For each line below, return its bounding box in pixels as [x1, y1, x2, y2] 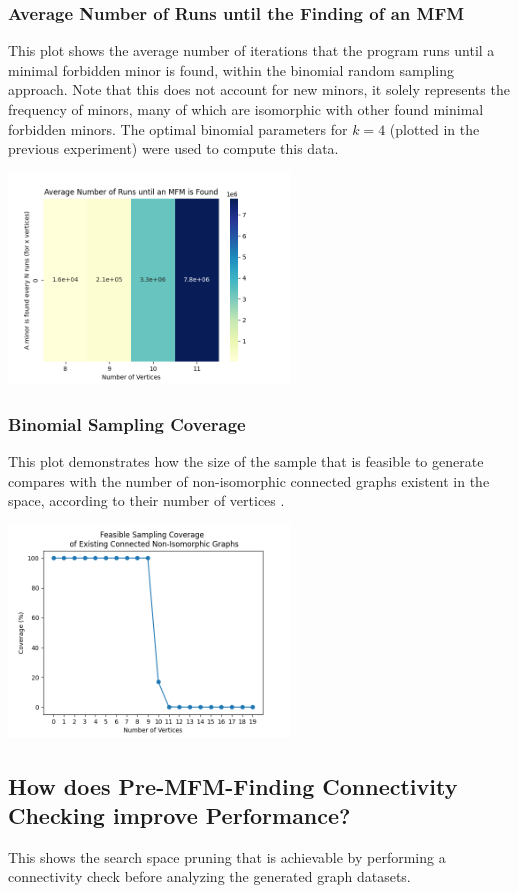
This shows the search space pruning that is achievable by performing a [8, 846, 446, 867]
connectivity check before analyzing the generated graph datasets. [8, 866, 411, 887]
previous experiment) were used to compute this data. [8, 138, 339, 159]
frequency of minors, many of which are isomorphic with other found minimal [8, 99, 484, 119]
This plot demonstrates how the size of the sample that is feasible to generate [8, 451, 484, 472]
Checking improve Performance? [8, 799, 351, 830]
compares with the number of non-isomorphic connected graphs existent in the [8, 470, 490, 491]
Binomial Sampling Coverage [8, 411, 246, 436]
